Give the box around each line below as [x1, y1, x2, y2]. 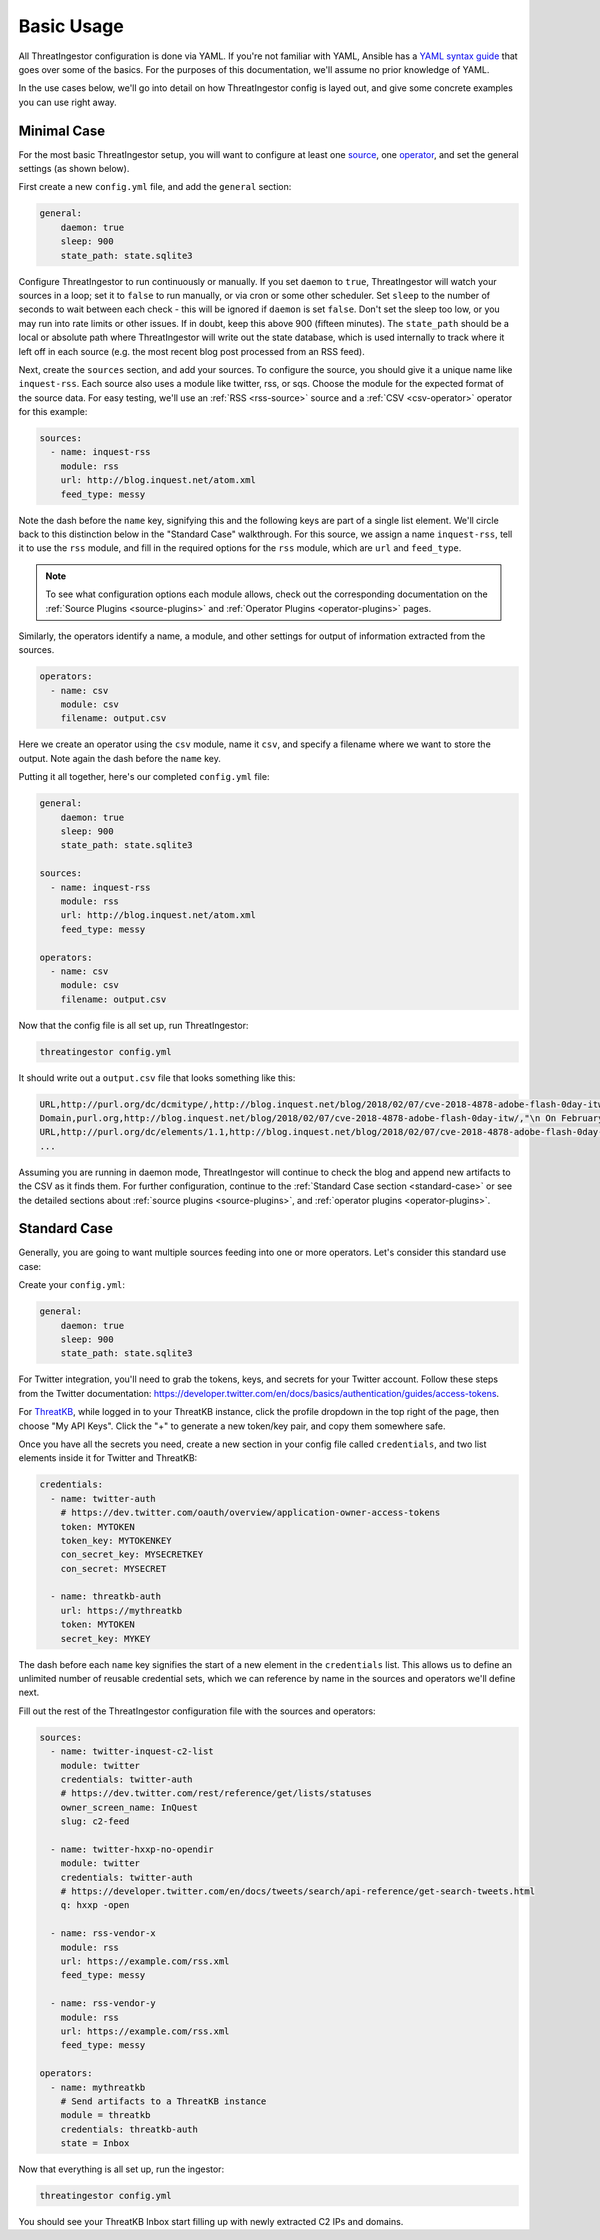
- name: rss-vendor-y [50, 1998, 157, 2009]
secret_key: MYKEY [60, 1633, 151, 1644]
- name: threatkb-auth [50, 1591, 162, 1602]
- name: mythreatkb [50, 2081, 146, 2093]
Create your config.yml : [18, 1279, 125, 1291]
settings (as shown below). [18, 163, 130, 175]
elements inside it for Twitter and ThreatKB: [18, 1452, 198, 1464]
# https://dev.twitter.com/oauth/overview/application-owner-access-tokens [60, 1507, 441, 1519]
